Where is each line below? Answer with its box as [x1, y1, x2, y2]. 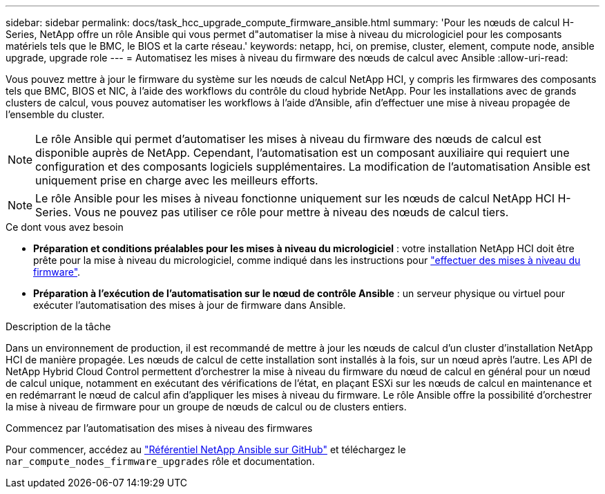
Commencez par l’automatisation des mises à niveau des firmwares [6, 422, 313, 434]
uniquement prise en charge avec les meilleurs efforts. [35, 173, 318, 187]
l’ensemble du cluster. [6, 108, 105, 120]
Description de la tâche [6, 321, 111, 332]
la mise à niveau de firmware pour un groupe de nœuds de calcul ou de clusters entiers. [6, 401, 407, 412]
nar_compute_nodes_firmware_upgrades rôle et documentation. [6, 455, 315, 467]
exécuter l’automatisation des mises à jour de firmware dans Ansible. [33, 299, 346, 311]
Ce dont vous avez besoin [6, 221, 124, 233]
